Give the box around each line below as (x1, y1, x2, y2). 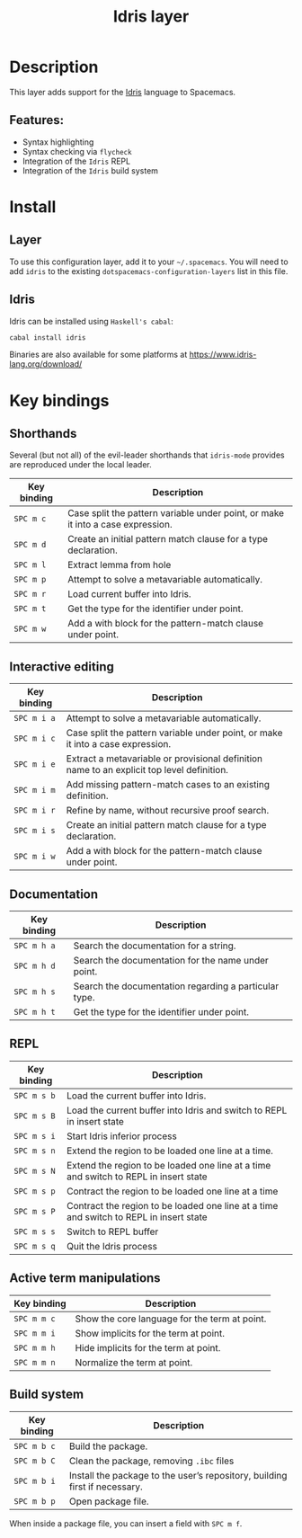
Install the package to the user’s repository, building (68, 1469, 288, 1481)
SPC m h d (13, 961, 56, 972)
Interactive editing (9, 659, 115, 674)
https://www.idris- (189, 349, 257, 360)
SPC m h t (13, 1007, 56, 1018)
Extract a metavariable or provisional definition (66, 752, 263, 765)
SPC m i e (13, 760, 56, 769)
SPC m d (13, 539, 47, 550)
